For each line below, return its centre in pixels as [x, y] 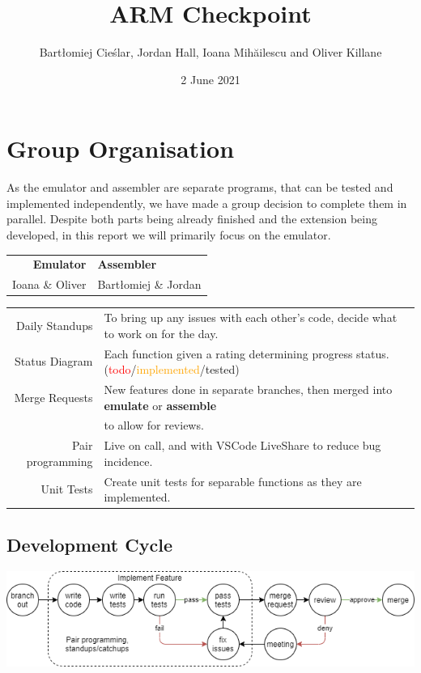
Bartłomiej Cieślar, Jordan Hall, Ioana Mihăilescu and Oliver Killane [210, 52]
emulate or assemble [160, 405]
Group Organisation [121, 148]
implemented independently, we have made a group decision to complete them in [207, 203]
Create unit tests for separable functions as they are [233, 481]
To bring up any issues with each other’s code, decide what [251, 317]
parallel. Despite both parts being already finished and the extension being [192, 219]
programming [60, 461]
